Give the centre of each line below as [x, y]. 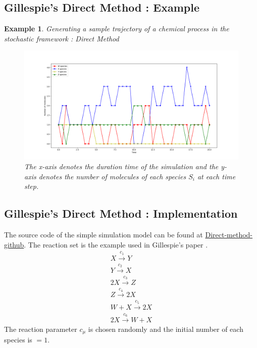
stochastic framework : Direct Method [62, 38]
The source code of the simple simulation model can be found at [104, 235]
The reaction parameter [41, 329]
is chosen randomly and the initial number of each [166, 329]
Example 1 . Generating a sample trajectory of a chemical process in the [117, 29]
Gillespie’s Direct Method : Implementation [121, 213]
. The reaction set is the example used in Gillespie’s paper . [116, 244]
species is [18, 340]
